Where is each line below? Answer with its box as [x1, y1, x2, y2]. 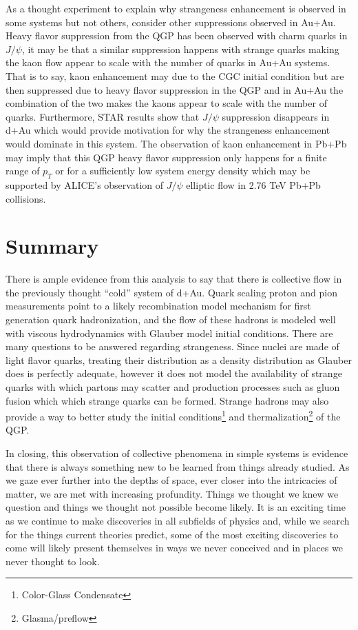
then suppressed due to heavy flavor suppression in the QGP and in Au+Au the [6, 82, 344, 96]
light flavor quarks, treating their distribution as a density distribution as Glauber [6, 352, 352, 367]
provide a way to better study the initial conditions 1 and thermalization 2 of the [6, 407, 341, 423]
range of [6, 163, 40, 178]
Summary [6, 232, 99, 260]
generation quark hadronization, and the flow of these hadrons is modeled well [6, 312, 336, 327]
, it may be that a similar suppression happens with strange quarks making [21, 41, 339, 56]
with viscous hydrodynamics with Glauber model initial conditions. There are [6, 325, 333, 340]
